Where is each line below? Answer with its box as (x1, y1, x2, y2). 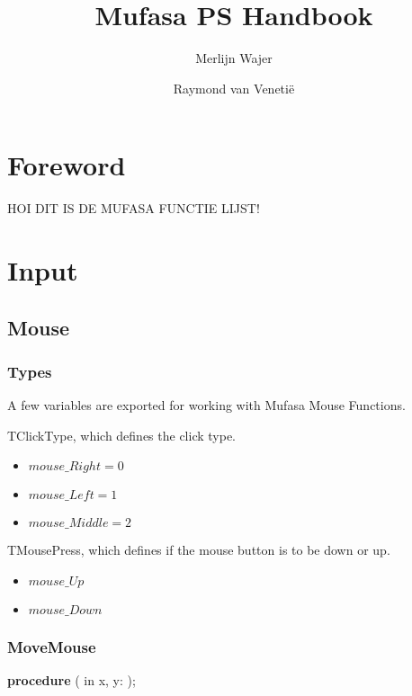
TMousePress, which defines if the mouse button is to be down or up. (7, 540, 390, 559)
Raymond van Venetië (173, 78, 295, 97)
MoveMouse (7, 635, 96, 657)
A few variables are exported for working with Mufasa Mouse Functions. (7, 396, 406, 415)
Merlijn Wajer (195, 49, 273, 67)
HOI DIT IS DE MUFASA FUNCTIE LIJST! (7, 199, 260, 218)
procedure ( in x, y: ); (7, 671, 136, 690)
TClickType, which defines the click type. (7, 425, 237, 444)
